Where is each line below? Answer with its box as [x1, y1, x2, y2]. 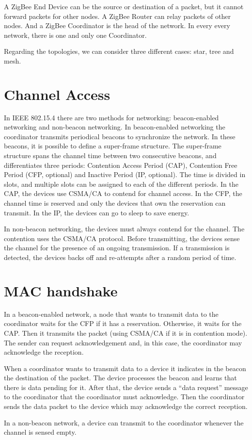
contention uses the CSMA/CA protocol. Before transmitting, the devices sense [4, 233, 240, 243]
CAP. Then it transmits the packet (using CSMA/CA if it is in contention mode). [4, 327, 248, 338]
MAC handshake [4, 280, 118, 300]
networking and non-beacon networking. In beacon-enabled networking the [4, 122, 225, 132]
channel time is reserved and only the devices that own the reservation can [4, 198, 226, 208]
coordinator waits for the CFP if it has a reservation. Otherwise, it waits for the [4, 318, 242, 328]
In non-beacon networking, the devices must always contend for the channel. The [4, 224, 245, 234]
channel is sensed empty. [4, 427, 77, 437]
